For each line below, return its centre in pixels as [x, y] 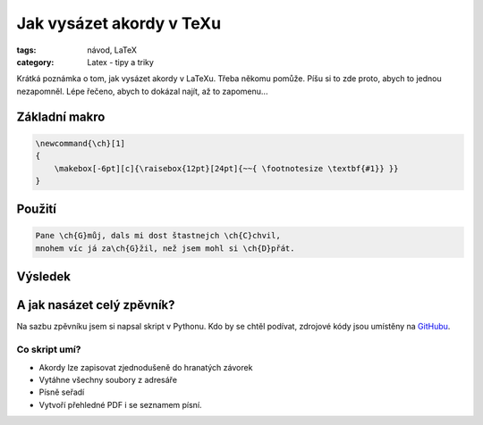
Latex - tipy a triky [120, 62]
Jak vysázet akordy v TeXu [119, 23]
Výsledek [44, 277]
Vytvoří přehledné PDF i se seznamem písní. [120, 404]
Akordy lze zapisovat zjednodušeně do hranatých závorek [146, 367]
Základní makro [61, 117]
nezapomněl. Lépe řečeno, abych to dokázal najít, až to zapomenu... [142, 91]
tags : [26, 50]
